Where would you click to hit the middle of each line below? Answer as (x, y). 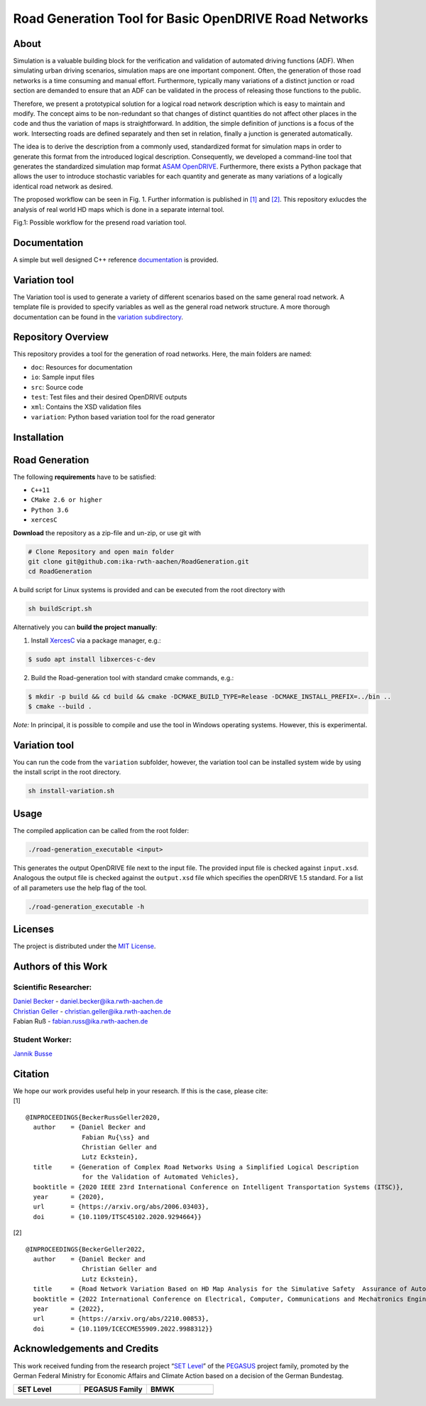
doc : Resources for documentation (82, 367)
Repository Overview (61, 337)
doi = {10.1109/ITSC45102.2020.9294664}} (118, 1217)
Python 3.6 (50, 510)
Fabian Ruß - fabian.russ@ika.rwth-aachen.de (81, 1021)
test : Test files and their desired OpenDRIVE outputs (109, 397)
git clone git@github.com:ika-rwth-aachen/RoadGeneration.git (138, 562)
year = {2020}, (69, 1197)
